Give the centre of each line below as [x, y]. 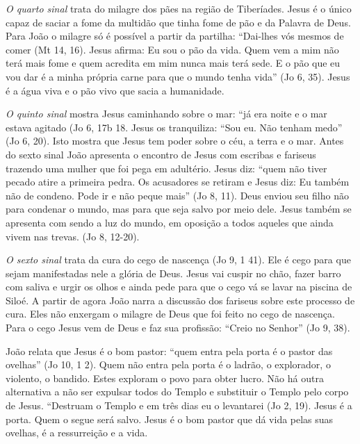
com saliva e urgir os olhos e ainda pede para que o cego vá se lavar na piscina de [179, 287]
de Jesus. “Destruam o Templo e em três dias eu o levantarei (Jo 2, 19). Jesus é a [179, 405]
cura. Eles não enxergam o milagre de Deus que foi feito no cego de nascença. [170, 314]
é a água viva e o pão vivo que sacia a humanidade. [115, 90]
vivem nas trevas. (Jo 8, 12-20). [73, 236]
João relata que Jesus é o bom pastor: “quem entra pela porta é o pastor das [169, 351]
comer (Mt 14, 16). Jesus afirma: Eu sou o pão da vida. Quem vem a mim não [172, 49]
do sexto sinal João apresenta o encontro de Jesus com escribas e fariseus [161, 154]
